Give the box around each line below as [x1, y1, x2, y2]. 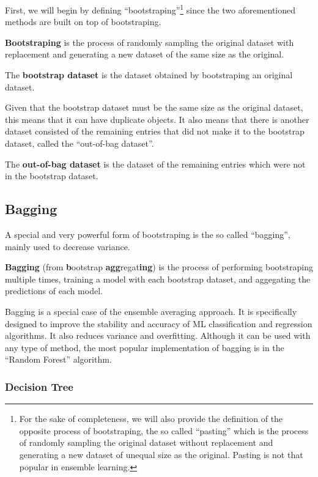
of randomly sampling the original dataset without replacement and [19, 436, 273, 449]
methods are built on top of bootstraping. [5, 15, 161, 28]
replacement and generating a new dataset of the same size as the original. [5, 48, 284, 61]
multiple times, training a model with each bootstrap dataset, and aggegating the [5, 272, 311, 285]
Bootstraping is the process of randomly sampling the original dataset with [5, 35, 294, 48]
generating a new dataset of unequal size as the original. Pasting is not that [19, 448, 303, 460]
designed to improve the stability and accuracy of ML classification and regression [5, 317, 312, 330]
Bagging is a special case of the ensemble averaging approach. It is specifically [5, 305, 297, 317]
